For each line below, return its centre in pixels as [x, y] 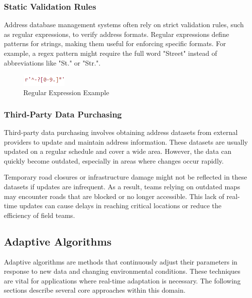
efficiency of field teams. [40, 215]
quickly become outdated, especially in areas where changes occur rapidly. [114, 160]
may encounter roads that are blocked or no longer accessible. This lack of [114, 196]
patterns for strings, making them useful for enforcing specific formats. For [115, 43]
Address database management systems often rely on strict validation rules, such [124, 25]
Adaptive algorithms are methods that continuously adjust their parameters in [121, 261]
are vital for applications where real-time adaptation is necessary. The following [122, 280]
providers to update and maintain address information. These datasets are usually [126, 141]
